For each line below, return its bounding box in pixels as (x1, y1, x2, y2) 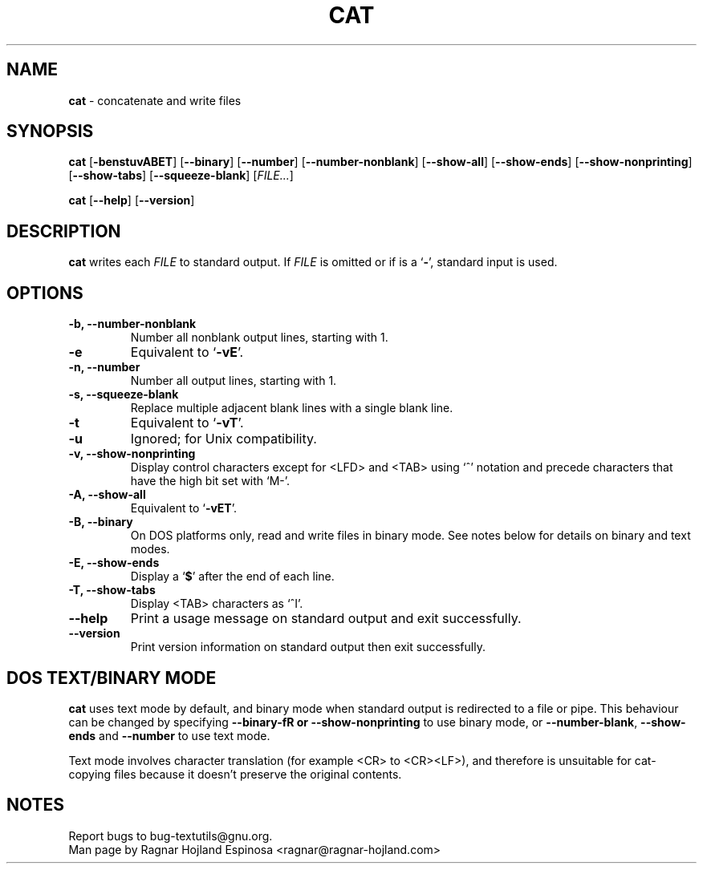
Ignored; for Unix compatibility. (130, 431, 317, 447)
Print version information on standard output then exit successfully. (130, 640, 486, 654)
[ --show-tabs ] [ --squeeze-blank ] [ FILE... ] (68, 168, 294, 183)
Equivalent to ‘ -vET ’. (130, 501, 238, 516)
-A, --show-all (68, 488, 146, 502)
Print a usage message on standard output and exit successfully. (130, 610, 522, 627)
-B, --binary (68, 515, 133, 529)
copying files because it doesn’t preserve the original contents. (68, 767, 402, 781)
